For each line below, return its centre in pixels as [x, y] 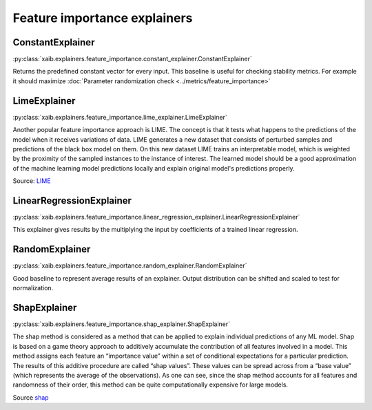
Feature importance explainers [103, 18]
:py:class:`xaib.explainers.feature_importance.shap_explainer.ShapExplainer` [122, 324]
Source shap [31, 397]
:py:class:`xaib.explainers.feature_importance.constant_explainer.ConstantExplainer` [132, 59]
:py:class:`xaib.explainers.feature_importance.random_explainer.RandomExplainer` [130, 266]
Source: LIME [32, 181]
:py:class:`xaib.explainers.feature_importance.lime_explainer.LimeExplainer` [120, 117]
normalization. [33, 288]
